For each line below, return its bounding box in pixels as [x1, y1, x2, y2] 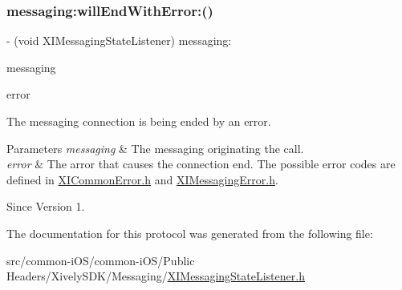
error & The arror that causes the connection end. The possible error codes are [6, 155, 396, 172]
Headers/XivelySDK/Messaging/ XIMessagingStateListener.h [6, 268, 305, 284]
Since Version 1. [6, 198, 85, 215]
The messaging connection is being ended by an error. [6, 113, 271, 129]
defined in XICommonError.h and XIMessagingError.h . [6, 171, 278, 187]
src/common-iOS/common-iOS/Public [6, 252, 195, 268]
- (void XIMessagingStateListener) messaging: [6, 32, 232, 49]
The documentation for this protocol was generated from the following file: [6, 224, 373, 241]
